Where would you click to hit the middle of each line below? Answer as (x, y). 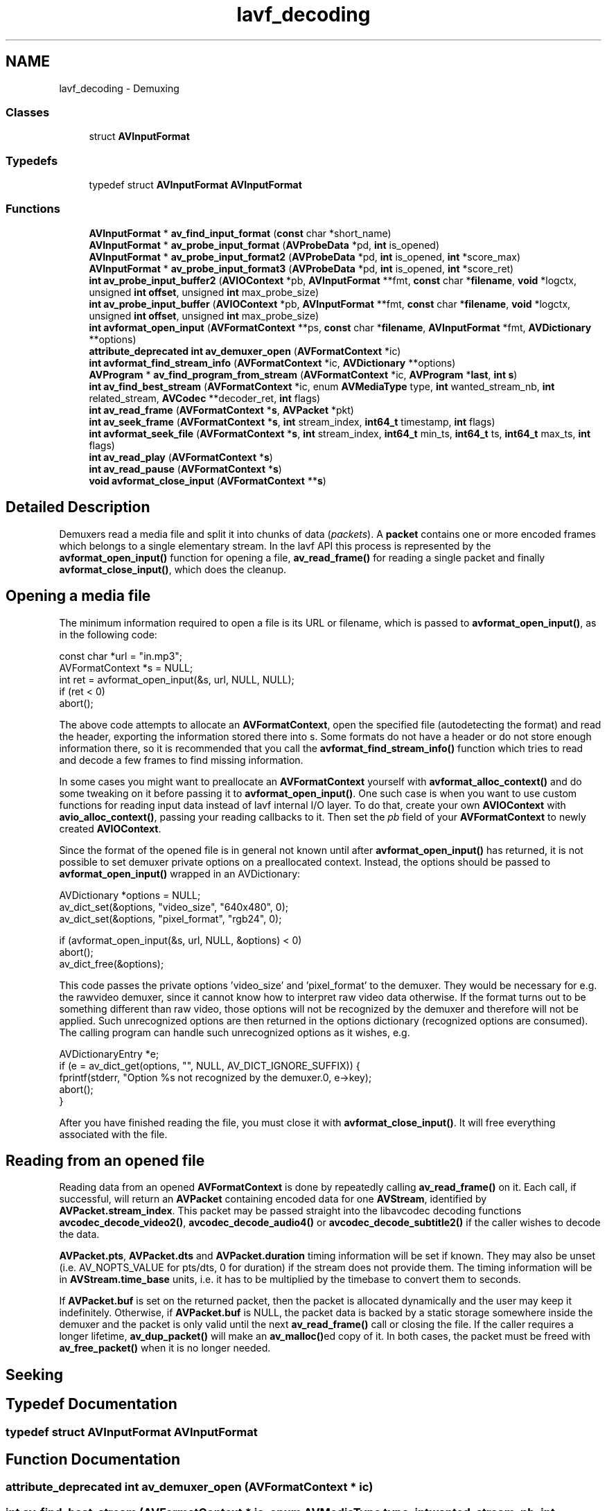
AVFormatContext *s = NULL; (126, 667)
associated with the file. (113, 1134)
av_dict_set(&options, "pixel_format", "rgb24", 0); (170, 918)
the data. (79, 1234)
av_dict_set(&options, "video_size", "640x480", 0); (174, 907)
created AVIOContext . (110, 828)
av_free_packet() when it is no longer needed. (165, 1348)
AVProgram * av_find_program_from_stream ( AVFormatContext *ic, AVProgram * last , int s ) (303, 374)
